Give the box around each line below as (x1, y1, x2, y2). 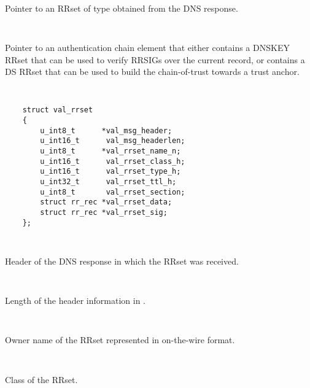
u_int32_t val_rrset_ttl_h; (40, 177, 177, 186)
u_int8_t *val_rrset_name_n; (40, 146, 181, 155)
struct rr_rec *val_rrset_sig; (40, 208, 168, 217)
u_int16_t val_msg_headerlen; (40, 136, 185, 145)
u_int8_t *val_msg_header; (40, 126, 172, 135)
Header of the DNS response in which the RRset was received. (5, 254, 239, 267)
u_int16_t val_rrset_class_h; (40, 157, 185, 166)
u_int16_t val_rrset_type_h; (40, 167, 181, 176)
